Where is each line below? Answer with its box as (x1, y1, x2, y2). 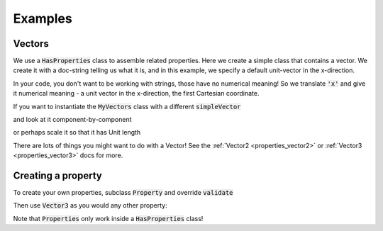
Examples (13, 11, 72, 26)
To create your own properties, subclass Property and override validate (13, 188, 233, 197)
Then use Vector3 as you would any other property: (13, 201, 167, 210)
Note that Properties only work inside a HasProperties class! (13, 214, 204, 222)
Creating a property (13, 170, 103, 181)
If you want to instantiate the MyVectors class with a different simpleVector (13, 102, 241, 111)
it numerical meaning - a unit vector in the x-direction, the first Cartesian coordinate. (13, 89, 260, 98)
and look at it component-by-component (13, 115, 132, 124)
